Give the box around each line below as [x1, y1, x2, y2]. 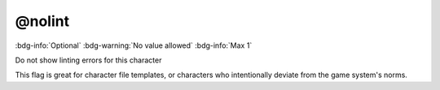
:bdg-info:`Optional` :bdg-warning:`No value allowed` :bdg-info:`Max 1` [15, 41, 253, 50]
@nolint [15, 12, 69, 30]
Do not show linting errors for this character [15, 55, 162, 65]
